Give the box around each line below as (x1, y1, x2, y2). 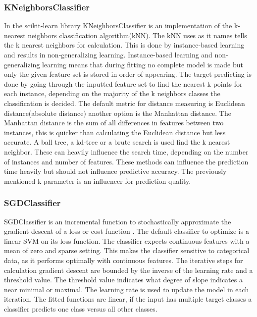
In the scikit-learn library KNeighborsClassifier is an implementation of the (4, 20, 232, 31)
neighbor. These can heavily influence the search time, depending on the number (4, 146, 249, 157)
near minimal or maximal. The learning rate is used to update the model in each (4, 284, 249, 294)
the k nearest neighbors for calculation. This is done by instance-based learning (4, 40, 245, 50)
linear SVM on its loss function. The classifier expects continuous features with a (4, 235, 250, 246)
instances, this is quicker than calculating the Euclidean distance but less (4, 127, 226, 137)
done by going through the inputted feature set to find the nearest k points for (4, 78, 243, 89)
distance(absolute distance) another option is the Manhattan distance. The (4, 107, 231, 118)
